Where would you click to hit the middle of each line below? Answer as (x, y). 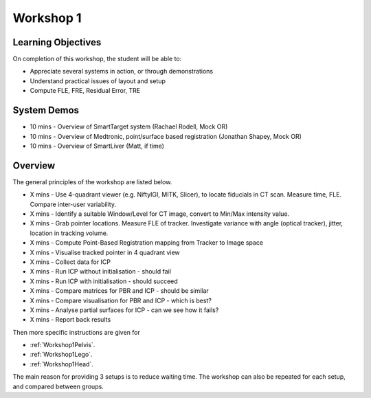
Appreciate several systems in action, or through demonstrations (121, 71)
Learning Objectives (57, 42)
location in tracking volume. (69, 233)
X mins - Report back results (70, 320)
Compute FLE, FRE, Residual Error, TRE (85, 91)
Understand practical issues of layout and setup (98, 81)
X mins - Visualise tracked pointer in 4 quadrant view (105, 252)
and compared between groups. (58, 386)
